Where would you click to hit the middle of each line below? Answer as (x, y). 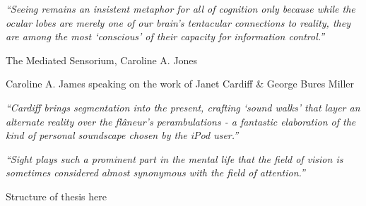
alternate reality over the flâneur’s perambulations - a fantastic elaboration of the (181, 121)
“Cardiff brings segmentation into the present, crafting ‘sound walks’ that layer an (183, 107)
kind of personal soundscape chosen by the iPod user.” (122, 135)
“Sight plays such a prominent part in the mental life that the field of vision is (175, 158)
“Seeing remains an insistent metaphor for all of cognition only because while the (181, 8)
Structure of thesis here (56, 196)
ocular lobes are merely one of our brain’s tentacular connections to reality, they (178, 22)
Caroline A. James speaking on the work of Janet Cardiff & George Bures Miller (180, 84)
